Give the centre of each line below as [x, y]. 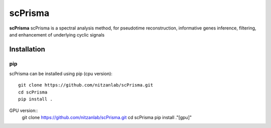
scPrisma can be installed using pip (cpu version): [61, 74]
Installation [27, 49]
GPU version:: [24, 110]
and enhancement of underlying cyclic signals [57, 34]
